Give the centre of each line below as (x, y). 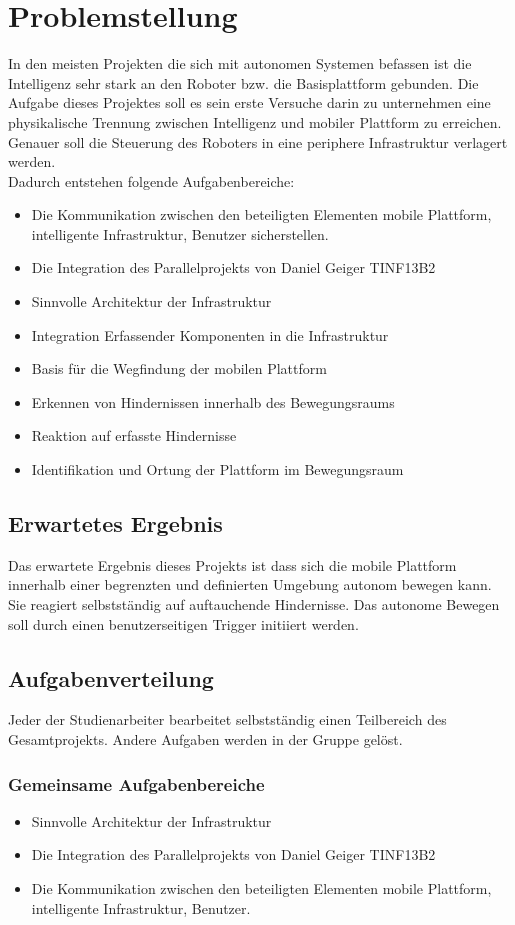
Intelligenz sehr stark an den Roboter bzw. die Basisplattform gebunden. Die (243, 82)
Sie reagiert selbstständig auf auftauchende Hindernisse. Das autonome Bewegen (254, 604)
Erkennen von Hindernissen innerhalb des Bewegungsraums (213, 401)
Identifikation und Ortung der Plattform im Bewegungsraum (217, 469)
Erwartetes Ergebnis (115, 523)
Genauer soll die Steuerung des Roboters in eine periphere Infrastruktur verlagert (258, 141)
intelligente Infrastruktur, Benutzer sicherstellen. (180, 233)
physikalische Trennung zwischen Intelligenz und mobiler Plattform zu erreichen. (255, 121)
